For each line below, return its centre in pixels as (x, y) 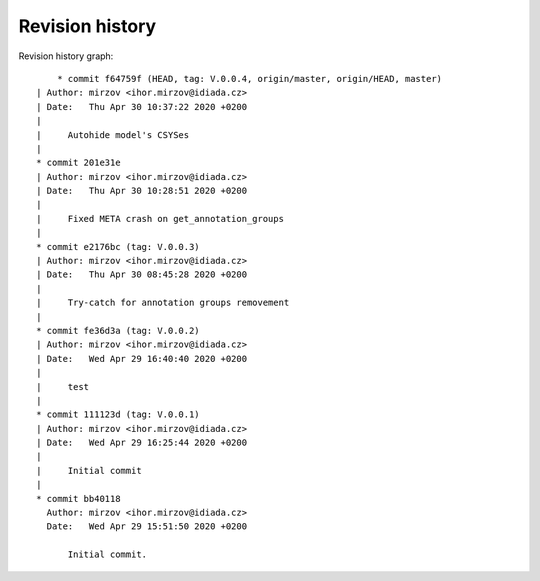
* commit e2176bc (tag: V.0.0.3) (118, 246)
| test (63, 386)
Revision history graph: (66, 56)
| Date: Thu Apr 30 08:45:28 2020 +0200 (142, 274)
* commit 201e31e (78, 163)
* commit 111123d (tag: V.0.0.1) (118, 414)
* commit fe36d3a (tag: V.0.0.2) (118, 330)
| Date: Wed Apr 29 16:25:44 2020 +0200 (142, 443)
